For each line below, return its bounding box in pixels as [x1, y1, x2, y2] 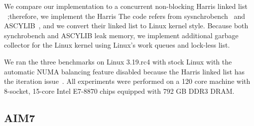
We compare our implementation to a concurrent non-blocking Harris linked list [4, 1, 248, 11]
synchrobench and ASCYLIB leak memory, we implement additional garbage [4, 30, 239, 40]
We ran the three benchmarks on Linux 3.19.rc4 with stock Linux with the [4, 56, 232, 66]
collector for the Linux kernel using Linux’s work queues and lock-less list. [4, 40, 230, 50]
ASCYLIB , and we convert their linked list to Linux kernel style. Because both [4, 20, 249, 31]
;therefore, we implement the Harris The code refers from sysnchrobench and [7, 10, 245, 21]
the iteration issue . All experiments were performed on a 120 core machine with [4, 76, 251, 86]
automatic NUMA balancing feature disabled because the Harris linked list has [4, 66, 245, 76]
